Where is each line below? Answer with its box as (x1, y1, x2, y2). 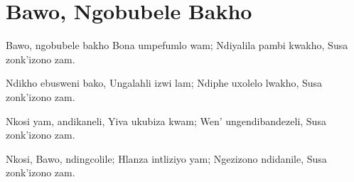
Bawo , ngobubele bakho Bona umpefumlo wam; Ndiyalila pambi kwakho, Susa (6, 38, 348, 53)
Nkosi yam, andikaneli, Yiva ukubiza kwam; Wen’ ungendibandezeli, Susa (6, 113, 326, 128)
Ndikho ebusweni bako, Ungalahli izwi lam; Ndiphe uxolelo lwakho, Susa (6, 75, 323, 90)
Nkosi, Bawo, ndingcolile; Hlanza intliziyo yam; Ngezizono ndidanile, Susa (6, 151, 327, 166)
